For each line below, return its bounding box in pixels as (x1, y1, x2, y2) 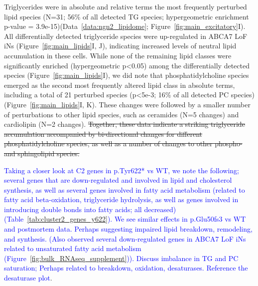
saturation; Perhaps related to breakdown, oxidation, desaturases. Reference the (4, 263, 248, 273)
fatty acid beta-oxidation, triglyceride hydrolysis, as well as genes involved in (4, 194, 239, 205)
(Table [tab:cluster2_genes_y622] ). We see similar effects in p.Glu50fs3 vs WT (4, 214, 246, 224)
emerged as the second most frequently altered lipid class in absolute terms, (4, 79, 235, 90)
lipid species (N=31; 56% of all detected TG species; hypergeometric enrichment (4, 11, 249, 21)
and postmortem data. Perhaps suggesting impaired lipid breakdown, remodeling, (4, 224, 253, 234)
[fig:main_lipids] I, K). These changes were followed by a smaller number (29, 99, 251, 109)
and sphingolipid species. (4, 148, 80, 158)
